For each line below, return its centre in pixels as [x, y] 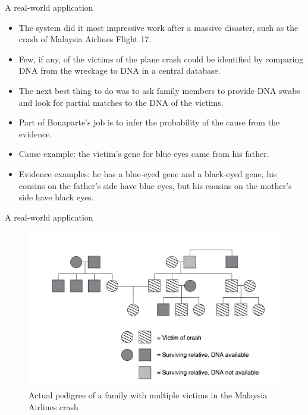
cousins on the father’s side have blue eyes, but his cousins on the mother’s [155, 185]
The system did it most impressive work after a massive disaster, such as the [158, 27]
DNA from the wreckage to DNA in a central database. [120, 70]
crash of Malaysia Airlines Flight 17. [85, 39]
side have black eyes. [56, 197]
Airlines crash [54, 406]
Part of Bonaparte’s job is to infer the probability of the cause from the [149, 122]
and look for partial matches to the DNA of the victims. [121, 102]
